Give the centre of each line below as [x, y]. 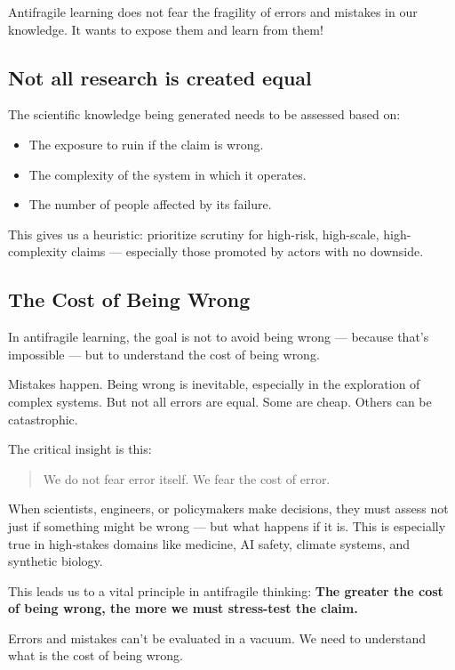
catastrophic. [43, 419]
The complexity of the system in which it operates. [168, 174]
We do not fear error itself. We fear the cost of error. [187, 478]
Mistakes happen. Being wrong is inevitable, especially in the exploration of [214, 384]
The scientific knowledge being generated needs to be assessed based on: [204, 114]
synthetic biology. [56, 561]
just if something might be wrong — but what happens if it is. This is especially [227, 525]
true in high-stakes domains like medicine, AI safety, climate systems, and [209, 543]
